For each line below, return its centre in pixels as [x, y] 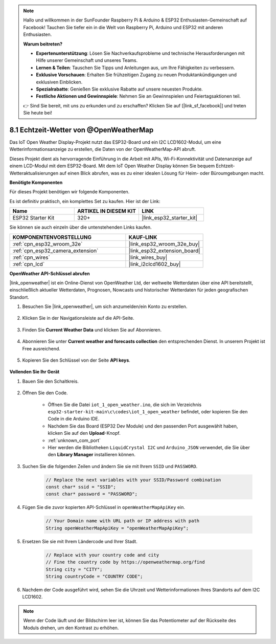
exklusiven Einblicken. [59, 82]
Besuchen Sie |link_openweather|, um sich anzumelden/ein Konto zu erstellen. [105, 306]
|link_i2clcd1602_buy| [155, 264]
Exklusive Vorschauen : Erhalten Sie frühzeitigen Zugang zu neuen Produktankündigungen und [136, 75]
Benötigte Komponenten [36, 182]
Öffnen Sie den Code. [45, 393]
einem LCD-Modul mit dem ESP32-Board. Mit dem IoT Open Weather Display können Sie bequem [112, 166]
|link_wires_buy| [148, 257]
